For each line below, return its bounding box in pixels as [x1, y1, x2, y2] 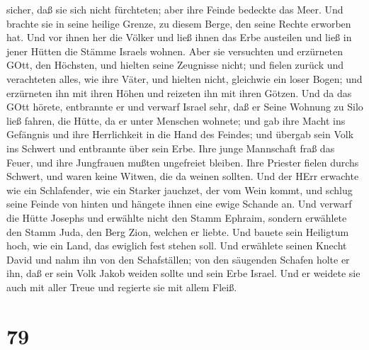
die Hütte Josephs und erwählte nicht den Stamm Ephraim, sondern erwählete [6, 210, 347, 225]
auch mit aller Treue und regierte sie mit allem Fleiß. [6, 279, 237, 294]
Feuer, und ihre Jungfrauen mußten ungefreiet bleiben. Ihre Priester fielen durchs [6, 154, 359, 169]
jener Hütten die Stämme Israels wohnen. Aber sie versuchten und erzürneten [6, 43, 343, 58]
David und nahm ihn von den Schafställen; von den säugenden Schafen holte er [6, 252, 350, 266]
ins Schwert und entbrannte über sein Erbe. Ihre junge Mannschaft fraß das [6, 140, 335, 155]
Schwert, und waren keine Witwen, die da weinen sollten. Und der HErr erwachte [6, 169, 359, 184]
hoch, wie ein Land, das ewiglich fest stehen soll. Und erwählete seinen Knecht [6, 238, 347, 253]
